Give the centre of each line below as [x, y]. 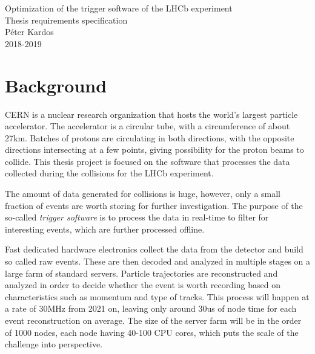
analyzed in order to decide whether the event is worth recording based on [143, 285]
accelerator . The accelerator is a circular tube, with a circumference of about [148, 126]
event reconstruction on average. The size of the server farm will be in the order [153, 320]
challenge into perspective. [54, 344]
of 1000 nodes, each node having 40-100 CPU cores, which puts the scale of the [152, 332]
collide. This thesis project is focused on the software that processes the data [148, 161]
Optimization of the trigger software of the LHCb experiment [119, 8]
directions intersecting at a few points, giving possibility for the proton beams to [154, 150]
